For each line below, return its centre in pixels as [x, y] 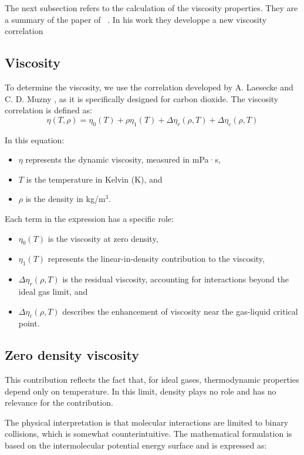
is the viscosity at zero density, [103, 238]
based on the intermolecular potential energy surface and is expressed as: [136, 445]
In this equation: [35, 139]
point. [29, 323]
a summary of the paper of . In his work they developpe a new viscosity [136, 19]
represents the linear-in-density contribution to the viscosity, [156, 259]
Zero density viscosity [72, 355]
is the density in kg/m [65, 199]
